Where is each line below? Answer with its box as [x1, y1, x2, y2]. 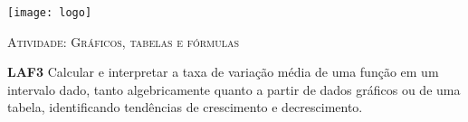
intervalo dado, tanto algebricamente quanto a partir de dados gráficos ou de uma [7, 80, 461, 99]
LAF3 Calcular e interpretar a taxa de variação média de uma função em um [7, 62, 439, 81]
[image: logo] [7, 6, 92, 19]
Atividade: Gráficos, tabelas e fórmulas [7, 32, 240, 51]
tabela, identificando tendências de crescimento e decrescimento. [7, 98, 363, 117]
